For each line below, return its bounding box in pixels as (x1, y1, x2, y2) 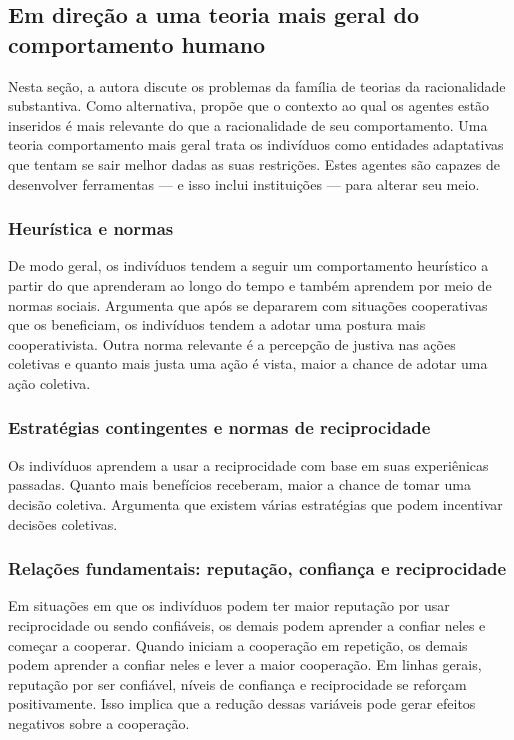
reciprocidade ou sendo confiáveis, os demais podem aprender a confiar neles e (8, 614, 486, 635)
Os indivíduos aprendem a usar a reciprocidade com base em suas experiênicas (8, 454, 489, 475)
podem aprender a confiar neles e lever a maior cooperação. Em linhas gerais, (8, 654, 482, 675)
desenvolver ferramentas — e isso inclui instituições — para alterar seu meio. (8, 173, 480, 194)
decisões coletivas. (8, 513, 118, 534)
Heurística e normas (8, 216, 174, 241)
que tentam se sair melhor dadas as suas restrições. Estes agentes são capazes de (8, 153, 500, 174)
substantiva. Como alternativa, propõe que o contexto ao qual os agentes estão (8, 95, 490, 116)
